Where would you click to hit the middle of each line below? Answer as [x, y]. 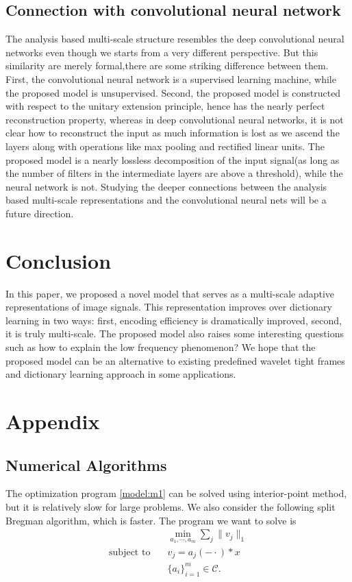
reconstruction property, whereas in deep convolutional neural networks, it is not [175, 119]
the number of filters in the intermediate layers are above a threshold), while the [174, 173]
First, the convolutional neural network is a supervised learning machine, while [171, 78]
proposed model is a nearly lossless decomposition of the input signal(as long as [173, 159]
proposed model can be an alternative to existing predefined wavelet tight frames [175, 360]
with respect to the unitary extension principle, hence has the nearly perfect [165, 106]
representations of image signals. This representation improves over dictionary [169, 307]
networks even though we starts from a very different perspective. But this [162, 52]
